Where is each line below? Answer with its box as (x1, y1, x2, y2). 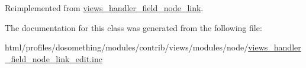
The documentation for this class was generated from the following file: (5, 21, 262, 33)
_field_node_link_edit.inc (5, 52, 102, 64)
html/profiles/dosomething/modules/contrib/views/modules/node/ (5, 41, 249, 53)
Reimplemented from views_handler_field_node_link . (5, 2, 204, 13)
